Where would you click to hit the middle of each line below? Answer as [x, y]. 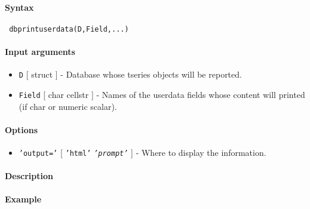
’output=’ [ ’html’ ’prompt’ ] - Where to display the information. [142, 152]
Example [23, 199]
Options [22, 129]
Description [29, 176]
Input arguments [40, 52]
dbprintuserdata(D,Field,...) [69, 29]
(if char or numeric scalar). [68, 106]
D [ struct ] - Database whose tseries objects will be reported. [130, 74]
